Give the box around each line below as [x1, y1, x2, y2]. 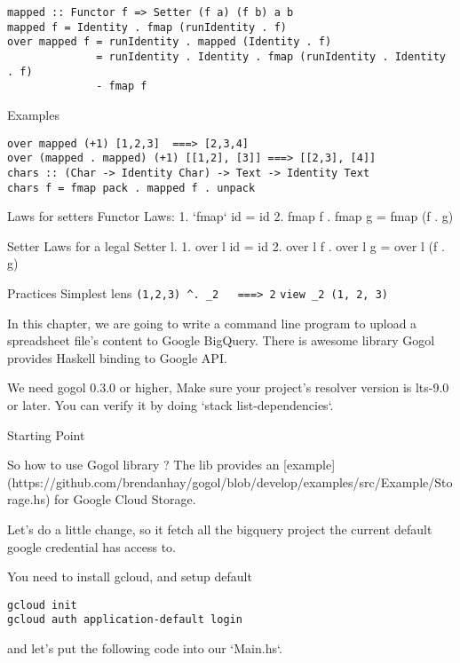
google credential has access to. [7, 537, 177, 556]
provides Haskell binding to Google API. [7, 348, 227, 367]
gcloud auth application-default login [7, 613, 242, 627]
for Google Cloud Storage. [54, 490, 196, 509]
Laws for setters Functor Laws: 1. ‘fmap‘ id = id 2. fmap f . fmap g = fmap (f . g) [7, 207, 454, 225]
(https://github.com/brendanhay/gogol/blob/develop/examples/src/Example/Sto [7, 472, 453, 491]
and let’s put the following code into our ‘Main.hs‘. [7, 639, 282, 658]
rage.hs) [7, 490, 51, 509]
